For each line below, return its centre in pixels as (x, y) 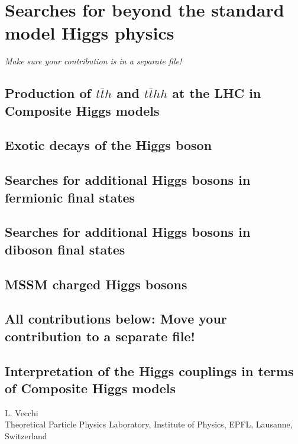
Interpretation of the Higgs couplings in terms (149, 370)
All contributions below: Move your (116, 319)
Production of (48, 93)
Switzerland (26, 435)
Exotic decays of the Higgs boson (108, 145)
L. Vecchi (22, 412)
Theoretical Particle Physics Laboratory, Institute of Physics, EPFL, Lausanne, (149, 424)
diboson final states (65, 249)
